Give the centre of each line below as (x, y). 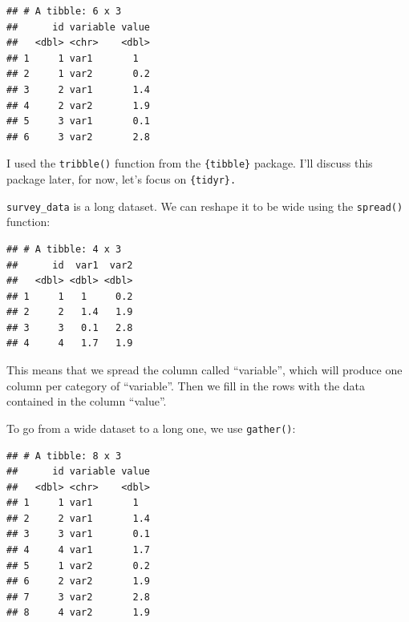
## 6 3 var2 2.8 (78, 137)
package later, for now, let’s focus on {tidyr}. (121, 179)
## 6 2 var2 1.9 (78, 582)
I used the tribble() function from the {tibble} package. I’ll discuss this (190, 163)
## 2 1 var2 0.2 (78, 74)
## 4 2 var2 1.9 (78, 105)
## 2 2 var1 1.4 (78, 518)
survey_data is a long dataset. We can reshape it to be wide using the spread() (205, 206)
